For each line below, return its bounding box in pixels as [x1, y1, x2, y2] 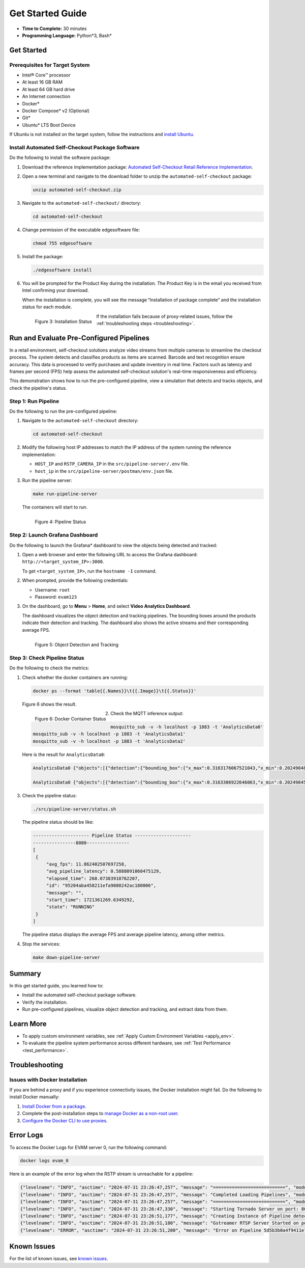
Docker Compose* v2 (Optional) [22, 107, 90, 114]
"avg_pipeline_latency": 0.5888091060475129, [46, 869, 162, 874]
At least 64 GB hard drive [22, 86, 75, 92]
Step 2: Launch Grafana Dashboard [9, 531, 98, 538]
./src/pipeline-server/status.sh [33, 806, 116, 812]
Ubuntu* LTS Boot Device [22, 122, 76, 128]
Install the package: [22, 254, 64, 260]
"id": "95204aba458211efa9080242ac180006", [46, 883, 157, 888]
